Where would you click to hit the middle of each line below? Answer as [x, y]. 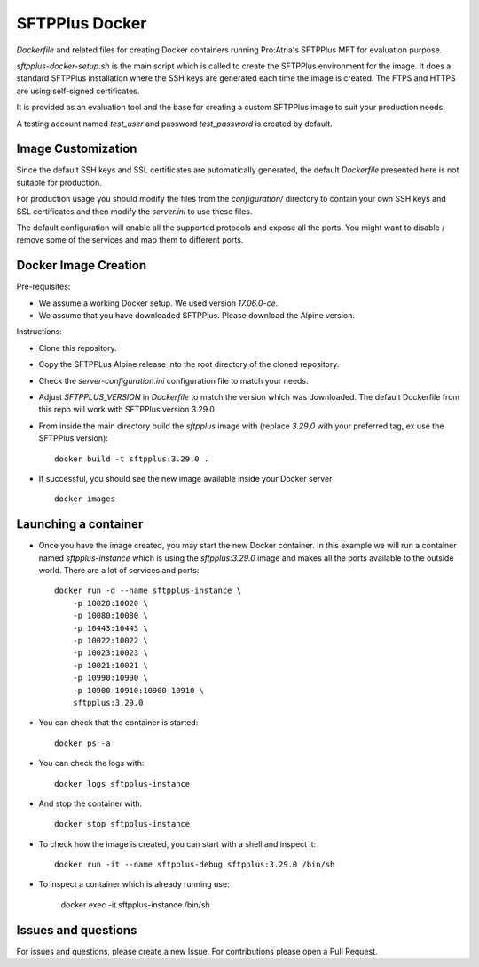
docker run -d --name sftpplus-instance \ [148, 591]
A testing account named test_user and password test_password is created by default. [174, 124]
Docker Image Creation [81, 265]
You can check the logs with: [91, 763]
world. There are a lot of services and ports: [119, 571]
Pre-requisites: [43, 287]
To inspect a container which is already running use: [134, 884]
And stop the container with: [90, 803]
